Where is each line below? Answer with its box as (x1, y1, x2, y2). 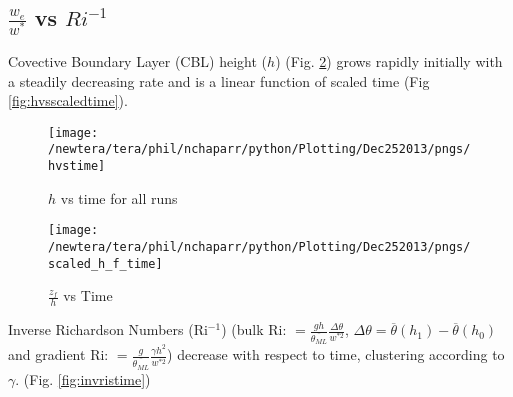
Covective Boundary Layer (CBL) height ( (8, 51, 268, 72)
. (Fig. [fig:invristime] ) (15, 368, 151, 389)
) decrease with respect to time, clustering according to (167, 344, 505, 365)
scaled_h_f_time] (48, 256, 163, 271)
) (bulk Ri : (221, 319, 287, 340)
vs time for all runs (60, 187, 178, 208)
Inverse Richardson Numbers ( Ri (8, 319, 208, 340)
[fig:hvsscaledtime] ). (8, 90, 128, 111)
